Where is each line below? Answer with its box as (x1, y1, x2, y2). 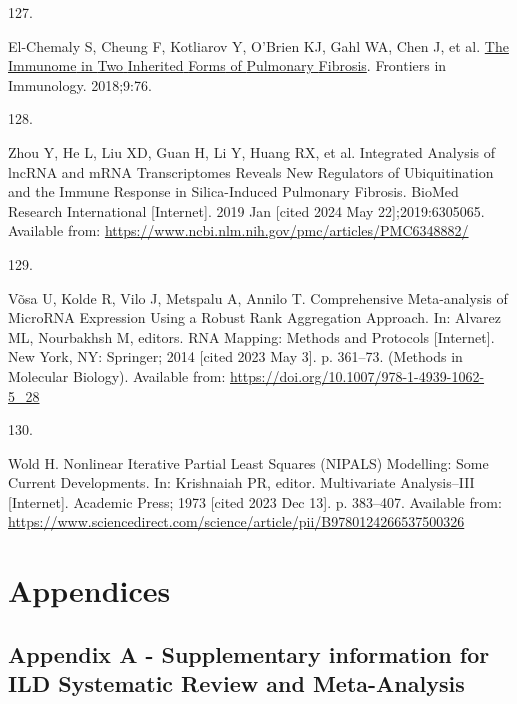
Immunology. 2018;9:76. (8, 74, 152, 95)
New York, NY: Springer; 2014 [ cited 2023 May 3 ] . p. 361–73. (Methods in (8, 346, 463, 367)
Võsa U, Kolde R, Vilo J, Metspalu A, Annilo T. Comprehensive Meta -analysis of (8, 287, 508, 308)
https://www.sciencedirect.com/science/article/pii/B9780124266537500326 (8, 511, 465, 532)
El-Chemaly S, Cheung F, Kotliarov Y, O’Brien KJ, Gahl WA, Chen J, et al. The (8, 35, 509, 56)
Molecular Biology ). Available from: (8, 365, 226, 386)
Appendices (8, 570, 171, 611)
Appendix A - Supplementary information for (8, 638, 490, 669)
